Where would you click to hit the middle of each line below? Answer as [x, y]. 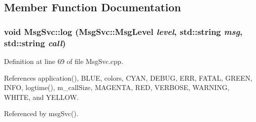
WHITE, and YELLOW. [41, 97]
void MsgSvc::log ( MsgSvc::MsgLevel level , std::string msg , [123, 31]
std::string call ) [35, 43]
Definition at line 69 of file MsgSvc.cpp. [64, 61]
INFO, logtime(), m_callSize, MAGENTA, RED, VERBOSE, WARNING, [117, 87]
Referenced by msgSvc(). [41, 113]
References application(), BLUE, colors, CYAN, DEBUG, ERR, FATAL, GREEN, [128, 77]
